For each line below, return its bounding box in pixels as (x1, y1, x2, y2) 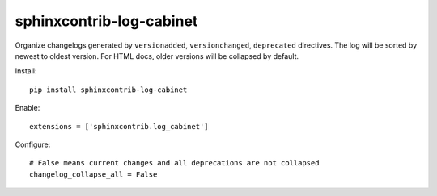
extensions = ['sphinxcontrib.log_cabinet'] (29, 122, 210, 131)
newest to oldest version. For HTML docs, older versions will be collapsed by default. (15, 51, 299, 60)
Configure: (15, 140, 51, 149)
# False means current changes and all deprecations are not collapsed (29, 158, 320, 168)
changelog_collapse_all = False (29, 169, 158, 179)
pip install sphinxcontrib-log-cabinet (29, 85, 188, 94)
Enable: (15, 103, 40, 113)
